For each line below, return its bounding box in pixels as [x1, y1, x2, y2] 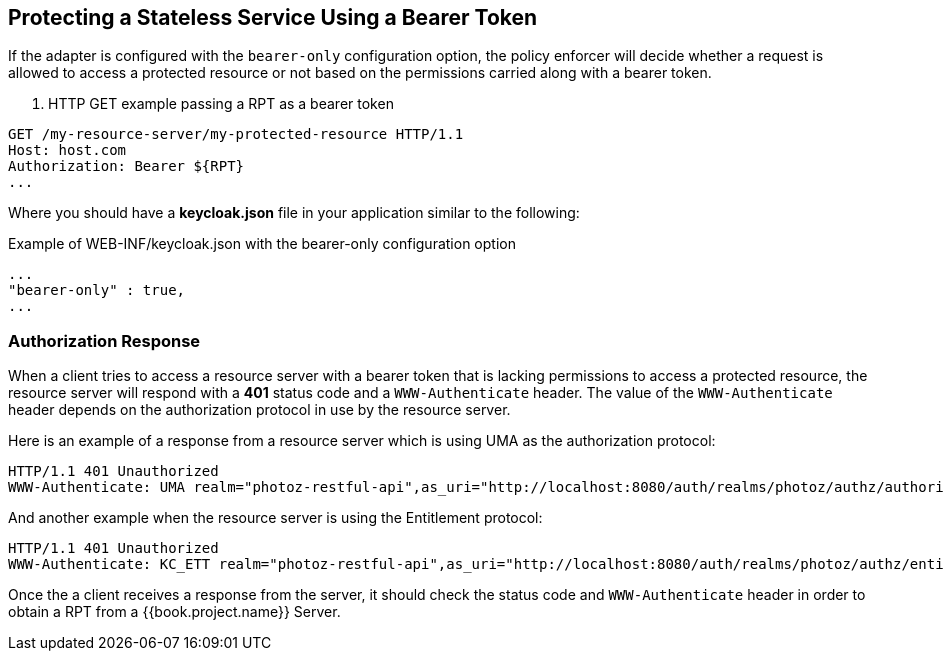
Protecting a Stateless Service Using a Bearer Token [8, 5, 538, 30]
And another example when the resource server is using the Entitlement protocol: [8, 509, 543, 527]
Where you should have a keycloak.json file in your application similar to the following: [8, 204, 580, 222]
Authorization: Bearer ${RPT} [8, 158, 245, 175]
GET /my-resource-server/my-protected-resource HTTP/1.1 [8, 126, 464, 143]
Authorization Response [8, 330, 201, 351]
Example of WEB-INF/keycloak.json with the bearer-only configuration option [8, 235, 516, 253]
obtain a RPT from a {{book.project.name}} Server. [8, 603, 341, 621]
